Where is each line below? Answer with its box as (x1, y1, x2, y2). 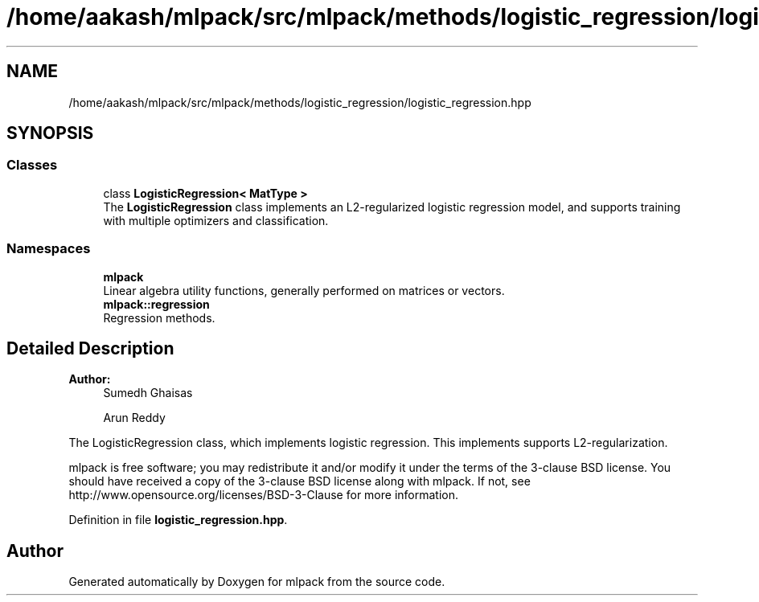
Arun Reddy (103, 411, 166, 425)
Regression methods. (103, 310, 215, 325)
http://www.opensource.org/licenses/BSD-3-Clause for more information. (68, 488, 458, 502)
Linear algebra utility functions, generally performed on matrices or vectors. (103, 283, 505, 297)
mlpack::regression (103, 297, 210, 311)
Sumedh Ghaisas (103, 386, 193, 400)
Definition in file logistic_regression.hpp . (68, 513, 288, 527)
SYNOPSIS (6, 123, 94, 144)
